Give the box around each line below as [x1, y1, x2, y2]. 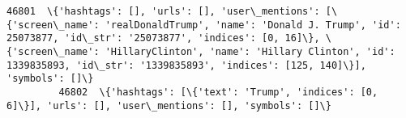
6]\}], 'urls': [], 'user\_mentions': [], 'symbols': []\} [6, 99, 331, 112]
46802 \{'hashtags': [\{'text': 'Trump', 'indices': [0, [58, 86, 378, 98]
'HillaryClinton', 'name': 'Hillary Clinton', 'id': [105, 45, 395, 57]
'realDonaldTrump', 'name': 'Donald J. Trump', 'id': [105, 19, 401, 31]
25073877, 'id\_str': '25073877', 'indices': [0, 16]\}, [6, 32, 320, 44]
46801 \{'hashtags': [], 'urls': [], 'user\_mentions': [6, 6, 320, 17]
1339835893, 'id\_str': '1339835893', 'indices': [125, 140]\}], [6, 59, 366, 71]
